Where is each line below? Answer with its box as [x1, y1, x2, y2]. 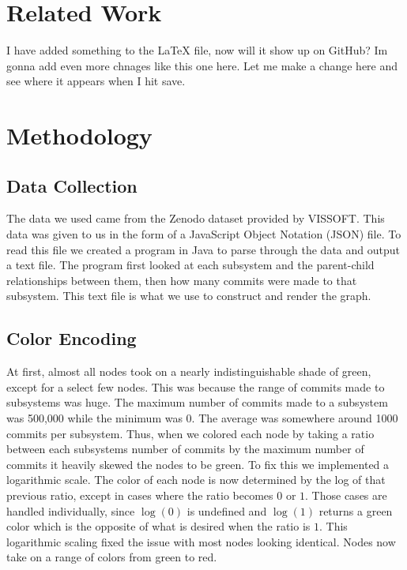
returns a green [318, 502, 393, 519]
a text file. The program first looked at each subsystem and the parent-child [6, 257, 375, 273]
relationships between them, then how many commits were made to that [6, 272, 357, 288]
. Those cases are [305, 487, 387, 503]
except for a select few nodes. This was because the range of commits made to [6, 378, 385, 395]
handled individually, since [6, 502, 135, 519]
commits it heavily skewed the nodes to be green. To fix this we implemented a [6, 456, 390, 472]
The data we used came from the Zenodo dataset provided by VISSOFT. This [6, 210, 385, 227]
